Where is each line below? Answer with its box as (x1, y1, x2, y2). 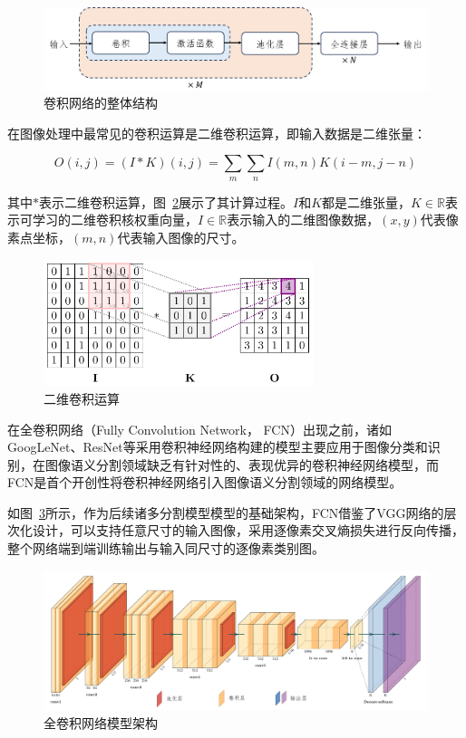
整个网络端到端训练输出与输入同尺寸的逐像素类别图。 (7, 539, 325, 558)
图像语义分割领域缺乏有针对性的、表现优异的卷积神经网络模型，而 (44, 455, 439, 474)
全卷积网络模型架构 (44, 713, 158, 732)
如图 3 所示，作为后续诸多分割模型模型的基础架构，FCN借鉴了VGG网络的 (7, 503, 444, 522)
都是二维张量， (322, 192, 412, 211)
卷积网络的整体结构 (44, 93, 158, 112)
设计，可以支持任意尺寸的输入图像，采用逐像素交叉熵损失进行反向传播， (32, 521, 464, 540)
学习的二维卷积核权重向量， (32, 210, 198, 229)
